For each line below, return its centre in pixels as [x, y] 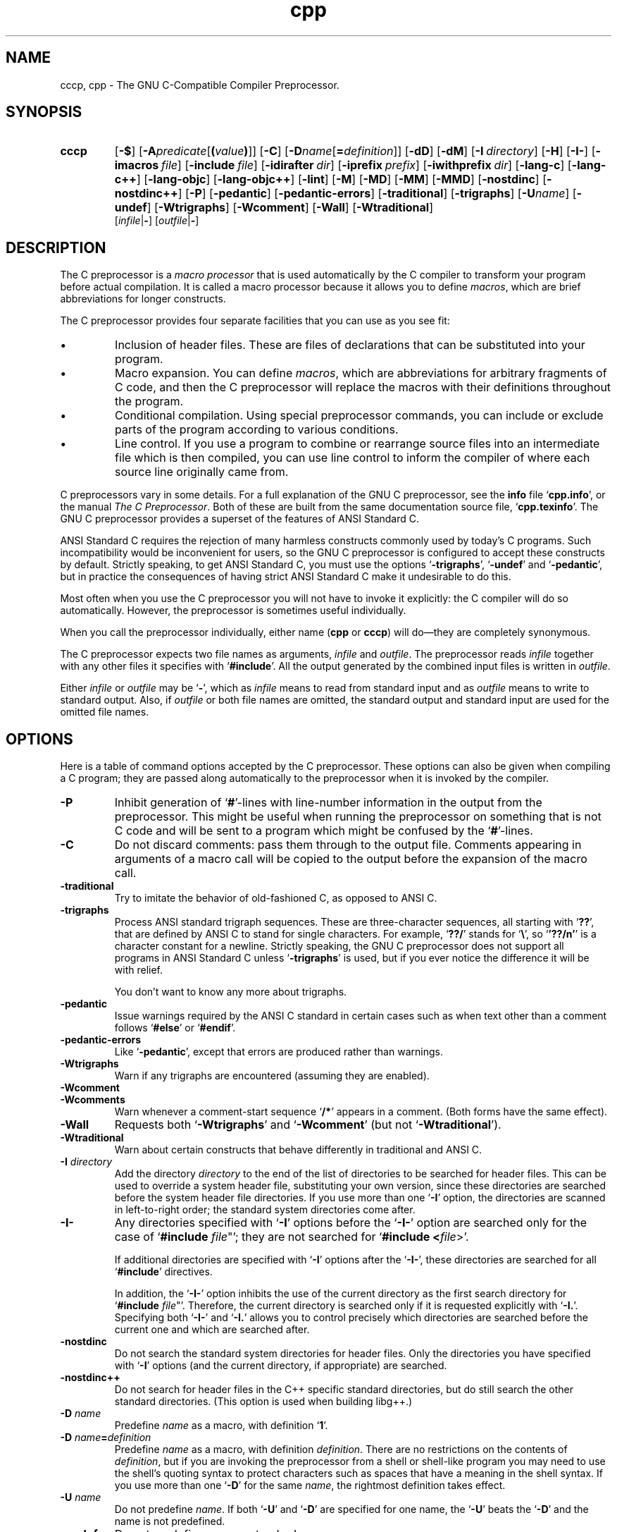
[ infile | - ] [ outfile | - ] [157, 221]
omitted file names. [105, 712]
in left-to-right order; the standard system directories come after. [265, 1210]
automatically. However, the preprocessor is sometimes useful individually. [233, 611]
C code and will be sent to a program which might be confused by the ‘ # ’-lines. [324, 831]
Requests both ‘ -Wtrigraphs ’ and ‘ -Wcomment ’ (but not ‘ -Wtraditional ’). [308, 1125]
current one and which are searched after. [212, 1330]
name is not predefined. [170, 1521]
